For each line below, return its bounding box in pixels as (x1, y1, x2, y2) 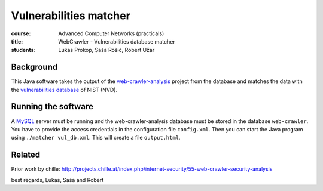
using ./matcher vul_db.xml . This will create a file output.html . (11, 134, 181, 141)
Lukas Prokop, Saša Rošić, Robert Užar (58, 47, 155, 54)
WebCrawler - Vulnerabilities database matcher (58, 38, 176, 45)
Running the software (11, 101, 94, 112)
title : (11, 38, 23, 45)
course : (11, 30, 31, 37)
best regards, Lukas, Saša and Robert (11, 176, 104, 183)
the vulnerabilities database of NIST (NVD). (11, 86, 118, 93)
